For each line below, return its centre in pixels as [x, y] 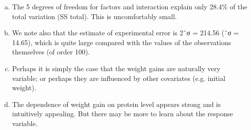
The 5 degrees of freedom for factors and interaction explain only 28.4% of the [130, 6]
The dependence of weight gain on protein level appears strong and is [116, 104]
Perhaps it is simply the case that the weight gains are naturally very [116, 68]
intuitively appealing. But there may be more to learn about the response [123, 114]
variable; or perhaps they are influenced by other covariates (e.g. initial [119, 78]
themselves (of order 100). [51, 52]
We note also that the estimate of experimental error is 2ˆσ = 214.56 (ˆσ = [125, 33]
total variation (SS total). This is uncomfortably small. [94, 16]
